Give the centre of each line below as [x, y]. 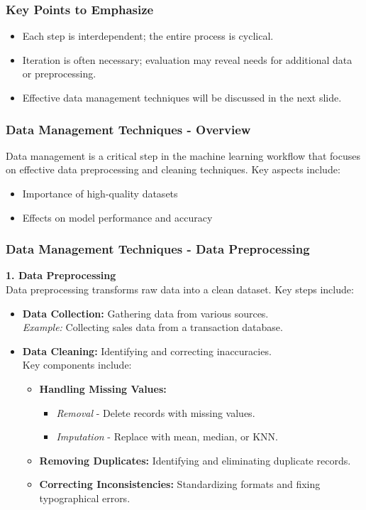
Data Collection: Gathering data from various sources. [145, 313]
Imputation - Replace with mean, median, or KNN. [167, 436]
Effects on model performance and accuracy [117, 217]
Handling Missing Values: [103, 388]
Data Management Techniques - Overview [128, 129]
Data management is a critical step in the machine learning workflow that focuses [183, 155]
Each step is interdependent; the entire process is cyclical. [148, 36]
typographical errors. [85, 498]
